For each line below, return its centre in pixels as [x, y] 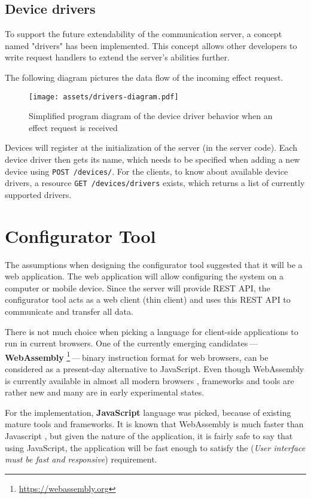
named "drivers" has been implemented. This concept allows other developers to [151, 45]
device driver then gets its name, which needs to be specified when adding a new [153, 159]
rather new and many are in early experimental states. [105, 392]
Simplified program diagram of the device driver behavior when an [151, 116]
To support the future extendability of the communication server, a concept [144, 34]
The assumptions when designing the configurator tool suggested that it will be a [154, 264]
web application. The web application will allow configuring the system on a [144, 276]
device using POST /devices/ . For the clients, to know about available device [147, 171]
